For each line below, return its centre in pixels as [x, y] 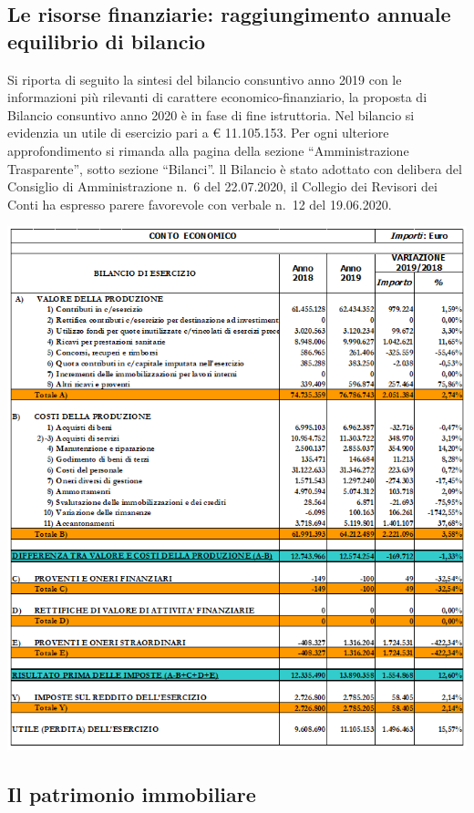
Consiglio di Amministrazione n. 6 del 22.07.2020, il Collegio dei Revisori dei [222, 186]
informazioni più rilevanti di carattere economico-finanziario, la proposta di [217, 97]
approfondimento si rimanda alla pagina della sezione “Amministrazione [208, 150]
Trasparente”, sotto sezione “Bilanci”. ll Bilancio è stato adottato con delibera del [235, 168]
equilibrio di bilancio [107, 41]
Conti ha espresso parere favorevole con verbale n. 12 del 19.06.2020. [200, 204]
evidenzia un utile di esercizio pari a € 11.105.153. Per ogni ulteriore [198, 133]
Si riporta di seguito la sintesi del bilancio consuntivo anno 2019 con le [205, 79]
